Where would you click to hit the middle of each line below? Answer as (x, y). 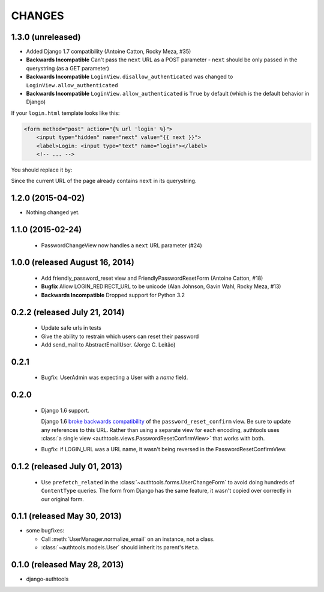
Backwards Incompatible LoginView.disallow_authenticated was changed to (130, 77)
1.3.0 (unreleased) (46, 37)
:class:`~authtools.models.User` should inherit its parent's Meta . (120, 547)
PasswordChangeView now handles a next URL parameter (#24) (121, 245)
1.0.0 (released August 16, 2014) (73, 263)
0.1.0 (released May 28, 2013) (67, 565)
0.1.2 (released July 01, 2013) (67, 467)
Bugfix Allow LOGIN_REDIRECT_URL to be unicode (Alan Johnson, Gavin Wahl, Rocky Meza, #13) (161, 286)
